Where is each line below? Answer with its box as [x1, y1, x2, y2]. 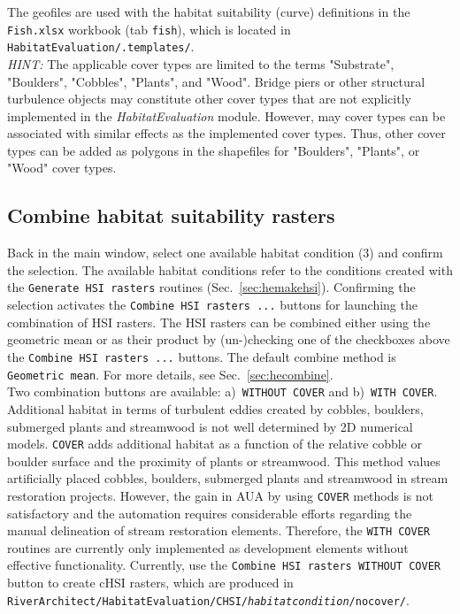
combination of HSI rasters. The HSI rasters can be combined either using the [7, 312, 431, 331]
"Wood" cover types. [7, 158, 117, 177]
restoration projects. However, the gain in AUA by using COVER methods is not [7, 486, 434, 504]
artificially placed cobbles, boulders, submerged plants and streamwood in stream [7, 469, 448, 487]
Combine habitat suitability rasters [7, 202, 335, 229]
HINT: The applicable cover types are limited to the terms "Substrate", [7, 54, 395, 73]
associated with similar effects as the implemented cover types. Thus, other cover [7, 124, 446, 142]
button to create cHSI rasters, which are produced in [7, 573, 294, 592]
